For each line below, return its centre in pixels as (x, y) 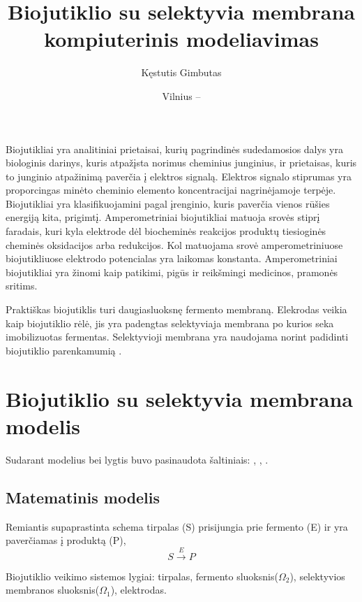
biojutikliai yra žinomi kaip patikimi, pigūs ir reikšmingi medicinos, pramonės (172, 272)
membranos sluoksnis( (53, 590)
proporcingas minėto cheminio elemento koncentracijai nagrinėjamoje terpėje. (171, 190)
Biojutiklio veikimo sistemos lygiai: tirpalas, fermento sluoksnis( (142, 576)
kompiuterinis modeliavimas (181, 39)
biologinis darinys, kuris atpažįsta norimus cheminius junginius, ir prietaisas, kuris (181, 163)
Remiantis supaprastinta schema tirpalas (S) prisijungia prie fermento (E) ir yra (177, 526)
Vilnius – (181, 95)
